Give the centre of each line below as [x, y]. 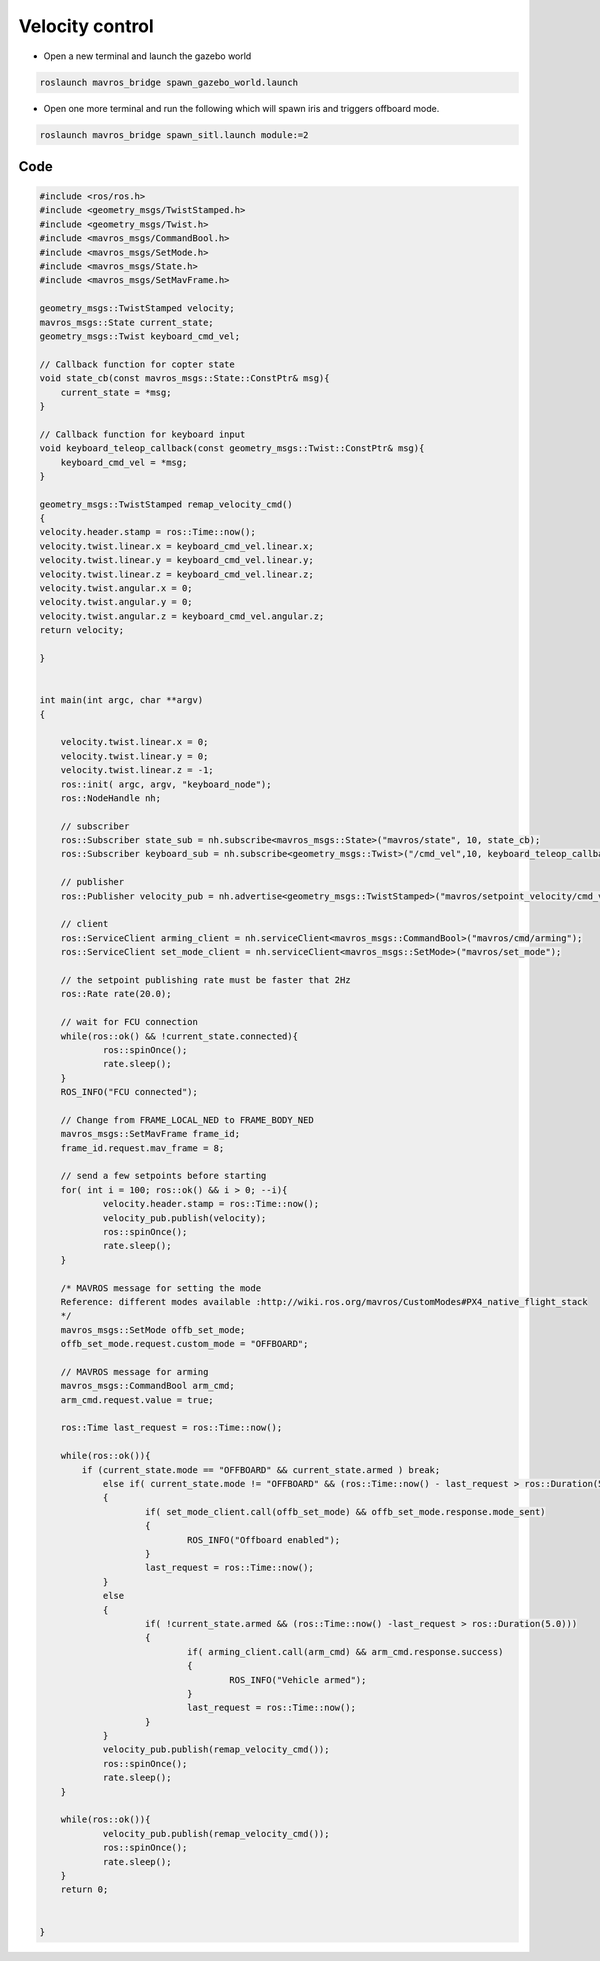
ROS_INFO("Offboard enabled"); [263, 1539]
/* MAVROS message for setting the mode [161, 1288]
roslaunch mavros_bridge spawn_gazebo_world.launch [169, 82]
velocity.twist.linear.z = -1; [137, 770]
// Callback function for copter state [137, 364]
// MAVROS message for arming [134, 1371]
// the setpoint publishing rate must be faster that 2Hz [205, 979]
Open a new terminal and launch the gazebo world [147, 56]
